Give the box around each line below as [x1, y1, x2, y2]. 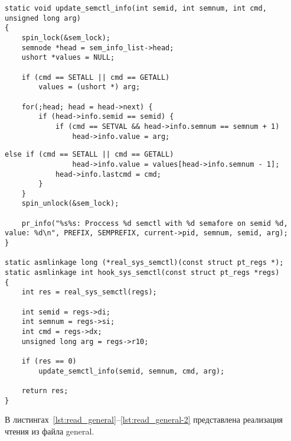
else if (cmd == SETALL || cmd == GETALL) [5, 150, 174, 159]
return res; [21, 386, 68, 395]
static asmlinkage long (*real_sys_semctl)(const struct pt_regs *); [5, 258, 284, 267]
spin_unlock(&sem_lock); [21, 199, 119, 208]
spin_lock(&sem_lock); [21, 33, 110, 42]
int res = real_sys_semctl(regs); [21, 288, 157, 297]
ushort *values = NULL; [21, 53, 115, 62]
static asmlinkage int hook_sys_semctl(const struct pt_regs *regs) [5, 268, 280, 277]
